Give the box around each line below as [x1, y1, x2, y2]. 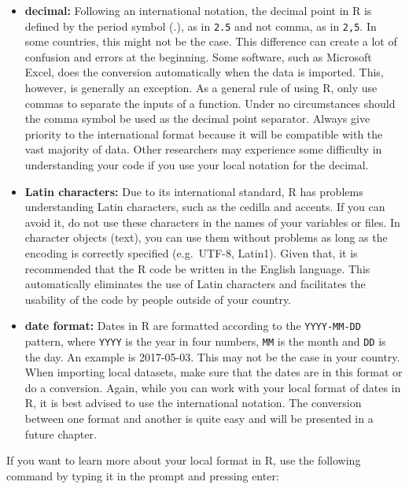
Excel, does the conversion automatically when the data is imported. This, [24, 64, 384, 80]
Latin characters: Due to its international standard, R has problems [24, 183, 363, 199]
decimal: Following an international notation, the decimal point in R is [24, 2, 372, 18]
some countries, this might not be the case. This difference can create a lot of [24, 33, 397, 50]
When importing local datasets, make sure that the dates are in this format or [24, 364, 403, 380]
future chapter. [24, 425, 97, 442]
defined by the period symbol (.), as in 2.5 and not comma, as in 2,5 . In [24, 17, 377, 34]
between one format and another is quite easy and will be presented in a [24, 410, 374, 427]
